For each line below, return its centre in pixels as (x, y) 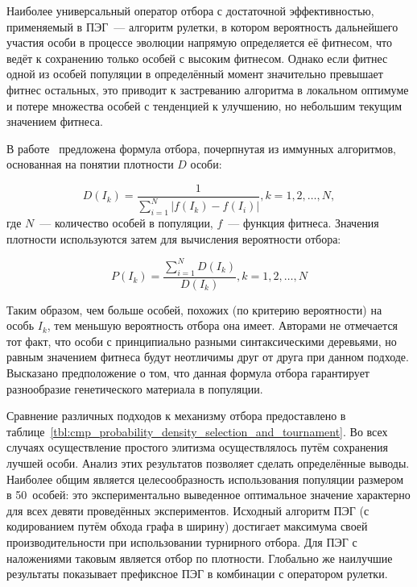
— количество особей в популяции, (126, 223)
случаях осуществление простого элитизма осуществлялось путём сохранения (198, 447)
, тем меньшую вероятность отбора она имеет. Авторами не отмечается (223, 325)
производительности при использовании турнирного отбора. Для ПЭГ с (182, 541)
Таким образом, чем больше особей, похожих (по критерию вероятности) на (194, 309)
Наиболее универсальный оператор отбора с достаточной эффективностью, (190, 10)
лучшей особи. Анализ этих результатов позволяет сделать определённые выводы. (208, 463)
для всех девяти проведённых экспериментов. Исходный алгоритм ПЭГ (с (188, 510)
